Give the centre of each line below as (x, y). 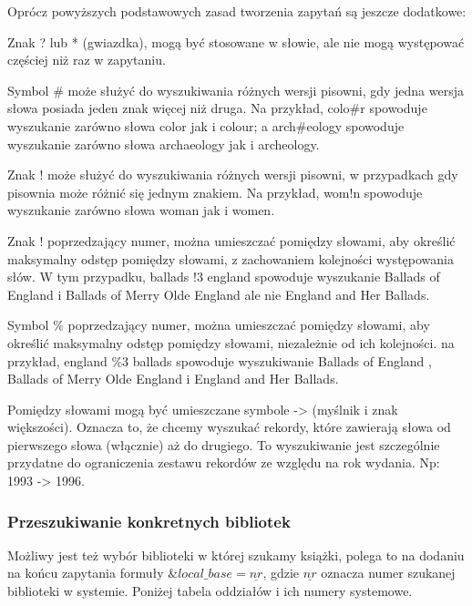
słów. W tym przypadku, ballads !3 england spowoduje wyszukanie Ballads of (224, 277)
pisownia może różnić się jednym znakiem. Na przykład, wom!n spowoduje (215, 192)
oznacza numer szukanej (388, 573)
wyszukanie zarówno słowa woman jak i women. (141, 210)
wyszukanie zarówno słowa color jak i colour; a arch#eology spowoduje (206, 125)
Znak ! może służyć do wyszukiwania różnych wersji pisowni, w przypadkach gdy (233, 175)
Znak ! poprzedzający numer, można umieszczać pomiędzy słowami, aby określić (231, 240)
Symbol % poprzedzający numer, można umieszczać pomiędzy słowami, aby (219, 325)
